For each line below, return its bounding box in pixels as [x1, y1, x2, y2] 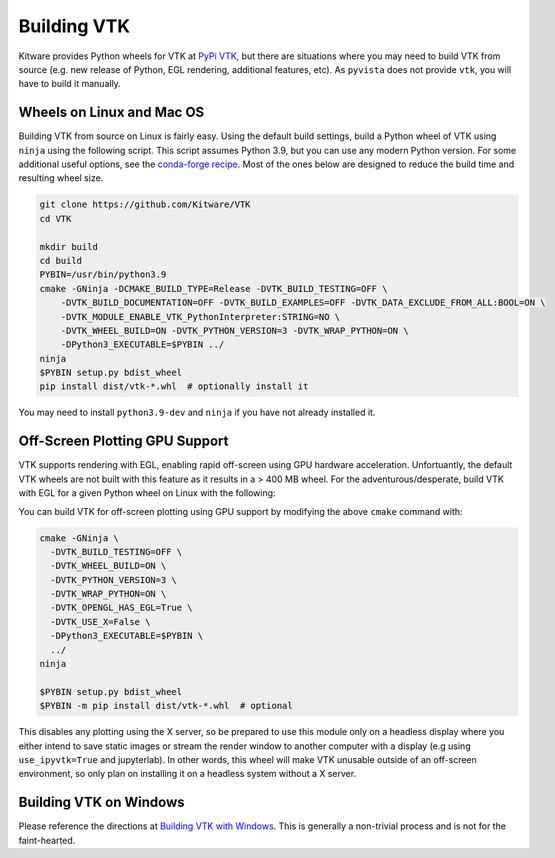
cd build [39, 255, 83, 266]
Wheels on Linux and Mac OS [18, 104, 205, 121]
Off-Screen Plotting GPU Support [18, 433, 229, 450]
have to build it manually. [18, 78, 122, 90]
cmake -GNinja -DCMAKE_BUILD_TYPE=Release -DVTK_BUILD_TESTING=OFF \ [39, 283, 388, 294]
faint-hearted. [18, 834, 76, 846]
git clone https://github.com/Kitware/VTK [39, 199, 251, 210]
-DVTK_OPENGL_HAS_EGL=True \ [50, 602, 194, 614]
